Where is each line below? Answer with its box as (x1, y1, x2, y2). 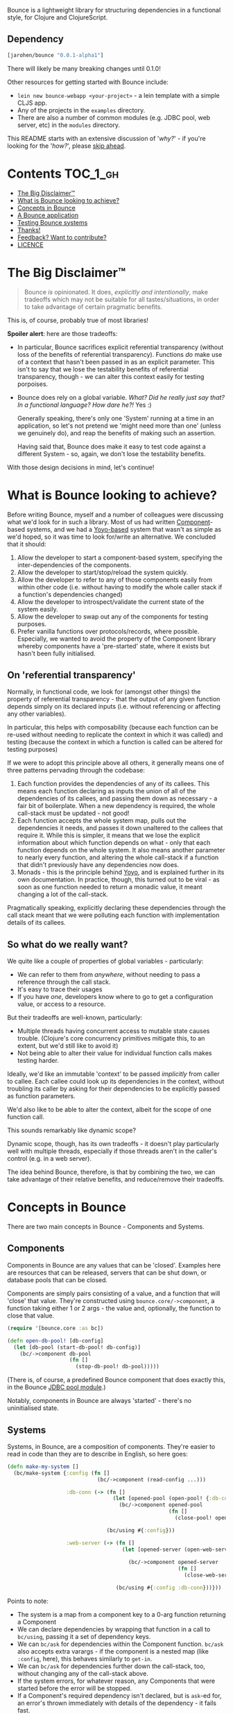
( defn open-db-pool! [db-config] (7, 1337, 104, 1344)
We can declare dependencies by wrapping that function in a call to (17, 1624, 211, 1633)
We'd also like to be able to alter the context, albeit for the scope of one (7, 1105, 212, 1114)
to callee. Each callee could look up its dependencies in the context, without (7, 1077, 225, 1086)
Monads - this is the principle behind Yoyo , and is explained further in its (17, 868, 225, 877)
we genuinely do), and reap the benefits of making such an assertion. (17, 428, 216, 437)
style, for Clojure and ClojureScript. (7, 13, 108, 22)
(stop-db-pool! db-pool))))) (75, 1363, 159, 1370)
